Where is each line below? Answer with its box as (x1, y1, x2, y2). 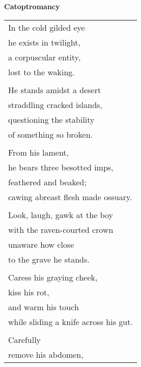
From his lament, (8, 146, 69, 158)
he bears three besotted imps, (8, 161, 114, 173)
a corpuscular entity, (8, 51, 81, 63)
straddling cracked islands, (8, 98, 102, 111)
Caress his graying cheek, (8, 271, 98, 283)
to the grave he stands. (8, 253, 90, 265)
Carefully (8, 333, 41, 346)
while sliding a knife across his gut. (8, 315, 133, 328)
